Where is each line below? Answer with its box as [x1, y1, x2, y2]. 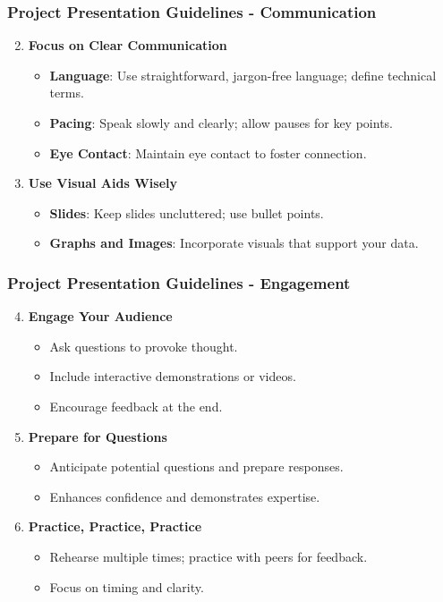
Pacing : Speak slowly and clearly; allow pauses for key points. [49, 114, 393, 131]
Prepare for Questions [28, 427, 167, 445]
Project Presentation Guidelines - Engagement [7, 271, 351, 293]
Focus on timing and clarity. [49, 577, 204, 596]
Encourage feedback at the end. [49, 396, 223, 415]
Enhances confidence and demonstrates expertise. [49, 487, 320, 505]
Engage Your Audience [28, 307, 173, 326]
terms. [49, 83, 84, 102]
